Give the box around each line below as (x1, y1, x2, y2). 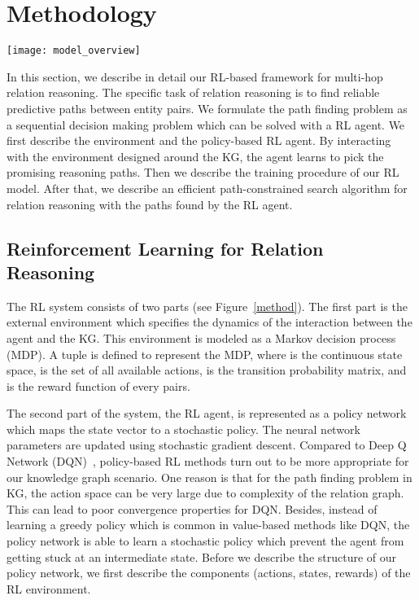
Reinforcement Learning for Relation (7, 235, 324, 261)
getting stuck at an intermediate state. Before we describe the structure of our (7, 548, 397, 565)
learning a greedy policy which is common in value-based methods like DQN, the (7, 516, 410, 533)
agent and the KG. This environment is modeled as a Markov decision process (7, 329, 396, 346)
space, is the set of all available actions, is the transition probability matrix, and (7, 361, 407, 379)
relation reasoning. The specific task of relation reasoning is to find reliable (7, 84, 380, 101)
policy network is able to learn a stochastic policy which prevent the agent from (7, 532, 404, 550)
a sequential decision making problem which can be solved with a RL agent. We (7, 116, 405, 133)
